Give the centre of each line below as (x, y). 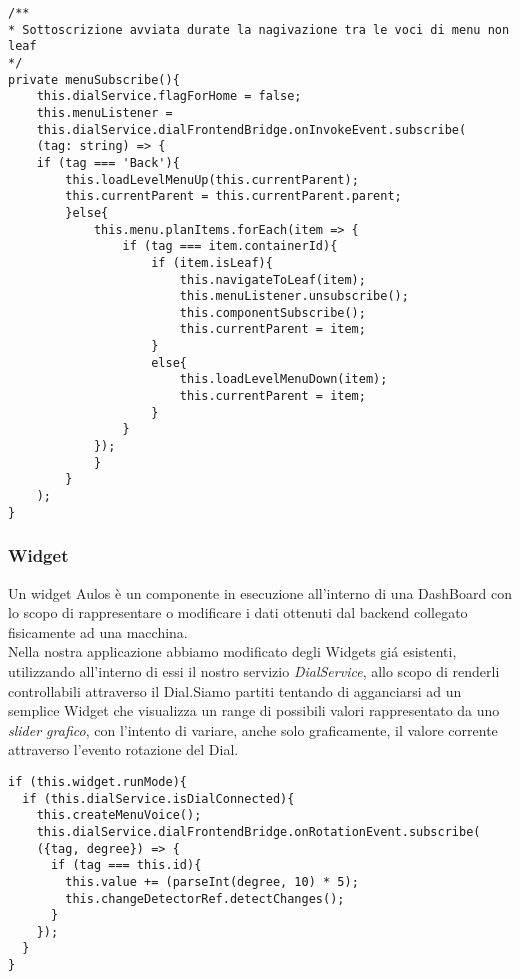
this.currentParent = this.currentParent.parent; (233, 196)
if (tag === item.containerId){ (230, 246)
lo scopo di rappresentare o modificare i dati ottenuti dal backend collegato (238, 612)
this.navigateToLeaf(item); (272, 279)
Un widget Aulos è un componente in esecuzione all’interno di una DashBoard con (260, 592)
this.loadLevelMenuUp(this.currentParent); (212, 179)
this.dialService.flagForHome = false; (169, 96)
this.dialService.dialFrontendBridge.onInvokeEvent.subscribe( (251, 129)
